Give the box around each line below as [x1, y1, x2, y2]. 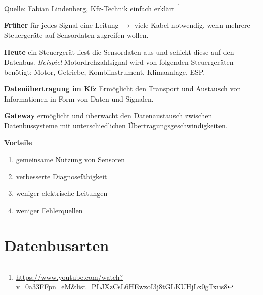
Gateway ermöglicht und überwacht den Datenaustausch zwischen [4, 110, 212, 121]
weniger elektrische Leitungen [16, 188, 108, 199]
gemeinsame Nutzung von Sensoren [16, 154, 125, 165]
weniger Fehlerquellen [16, 205, 83, 215]
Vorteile [4, 137, 32, 147]
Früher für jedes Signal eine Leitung [4, 20, 119, 30]
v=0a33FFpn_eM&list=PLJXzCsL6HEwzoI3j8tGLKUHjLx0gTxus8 [16, 281, 228, 292]
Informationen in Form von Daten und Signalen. [4, 93, 154, 104]
